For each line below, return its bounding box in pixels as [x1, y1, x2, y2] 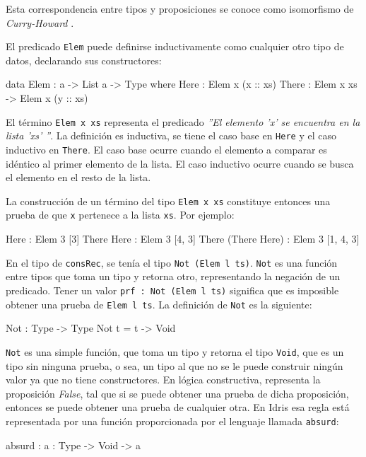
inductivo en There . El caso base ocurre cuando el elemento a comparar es [6, 141, 327, 156]
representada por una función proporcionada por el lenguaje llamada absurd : [6, 413, 339, 428]
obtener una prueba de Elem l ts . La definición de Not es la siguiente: [6, 296, 312, 311]
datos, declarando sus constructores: [6, 52, 162, 67]
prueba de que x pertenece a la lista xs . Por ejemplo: [6, 207, 235, 222]
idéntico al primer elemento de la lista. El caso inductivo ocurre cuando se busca [6, 156, 354, 170]
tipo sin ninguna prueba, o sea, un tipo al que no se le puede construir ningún [6, 358, 343, 373]
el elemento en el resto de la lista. [6, 170, 151, 185]
